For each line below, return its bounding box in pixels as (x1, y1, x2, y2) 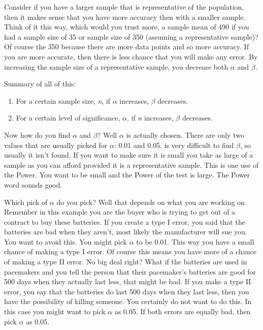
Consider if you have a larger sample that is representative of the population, (4, 2, 244, 12)
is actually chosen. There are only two (126, 129, 244, 140)
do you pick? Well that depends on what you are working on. (56, 196, 247, 207)
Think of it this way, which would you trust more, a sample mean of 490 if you (4, 21, 249, 32)
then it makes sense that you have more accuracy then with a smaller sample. (4, 11, 246, 22)
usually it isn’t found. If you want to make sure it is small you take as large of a (4, 149, 253, 160)
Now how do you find (4, 129, 71, 140)
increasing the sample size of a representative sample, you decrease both (4, 61, 228, 72)
